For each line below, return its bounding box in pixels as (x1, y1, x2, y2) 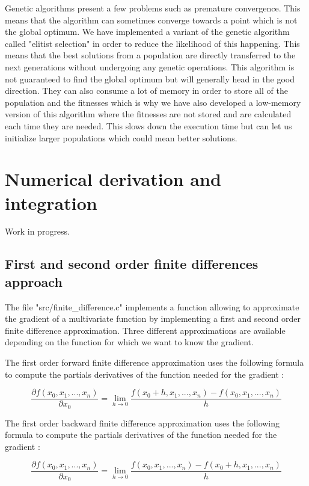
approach (5, 272, 63, 291)
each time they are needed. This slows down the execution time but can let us (5, 119, 292, 132)
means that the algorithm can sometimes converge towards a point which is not (5, 13, 298, 26)
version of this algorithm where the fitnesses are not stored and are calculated (5, 108, 292, 120)
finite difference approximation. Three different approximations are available (5, 324, 286, 336)
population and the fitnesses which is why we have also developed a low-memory (5, 96, 301, 108)
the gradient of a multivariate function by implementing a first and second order (5, 312, 301, 325)
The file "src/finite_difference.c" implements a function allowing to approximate (5, 300, 299, 313)
